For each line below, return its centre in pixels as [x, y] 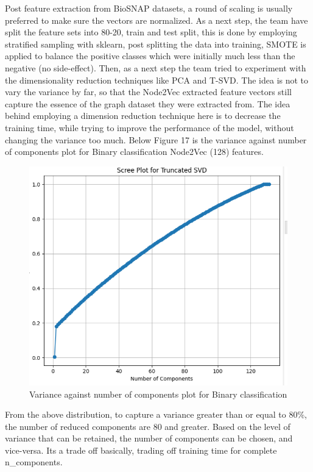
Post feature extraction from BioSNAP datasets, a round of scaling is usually [149, 8]
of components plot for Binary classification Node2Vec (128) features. [134, 152]
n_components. [34, 462]
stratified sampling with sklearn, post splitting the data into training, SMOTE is [156, 44]
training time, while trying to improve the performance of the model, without [149, 127]
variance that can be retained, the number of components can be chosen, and [149, 438]
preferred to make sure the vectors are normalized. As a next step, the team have [156, 20]
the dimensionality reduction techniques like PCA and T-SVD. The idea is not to [157, 80]
